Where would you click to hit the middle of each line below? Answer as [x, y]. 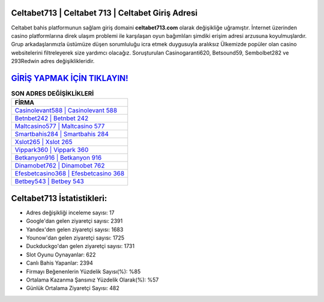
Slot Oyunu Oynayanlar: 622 [61, 255]
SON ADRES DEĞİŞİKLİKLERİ [52, 94]
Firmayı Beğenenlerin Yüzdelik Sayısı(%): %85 [83, 271]
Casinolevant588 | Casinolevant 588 [66, 110]
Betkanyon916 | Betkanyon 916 [58, 158]
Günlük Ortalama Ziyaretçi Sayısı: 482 [73, 288]
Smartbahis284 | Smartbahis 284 [62, 134]
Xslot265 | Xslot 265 [44, 142]
